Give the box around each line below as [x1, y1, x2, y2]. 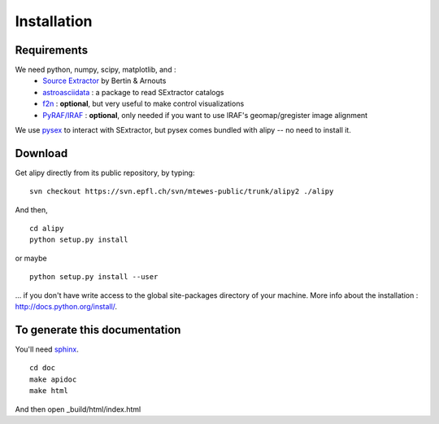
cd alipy [29, 224, 64, 234]
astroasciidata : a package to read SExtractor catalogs [42, 87, 224, 97]
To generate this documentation [15, 322, 181, 337]
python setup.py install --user [29, 273, 159, 282]
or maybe [15, 253, 48, 263]
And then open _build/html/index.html [15, 404, 141, 414]
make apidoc [29, 374, 77, 384]
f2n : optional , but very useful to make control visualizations [42, 98, 245, 109]
